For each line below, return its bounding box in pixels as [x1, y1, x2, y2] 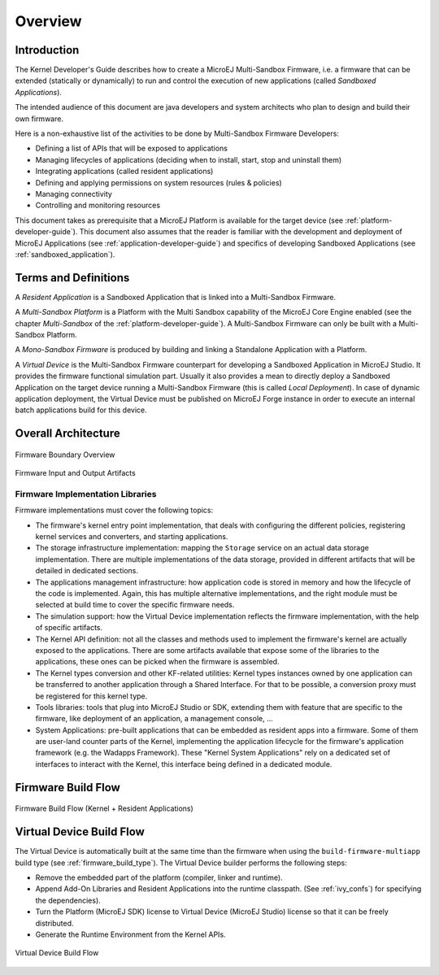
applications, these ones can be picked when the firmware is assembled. [35, 657, 280, 667]
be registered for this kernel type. [35, 691, 148, 701]
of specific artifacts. [35, 623, 103, 633]
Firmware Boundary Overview [15, 450, 115, 459]
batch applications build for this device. [15, 405, 147, 415]
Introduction [15, 43, 80, 57]
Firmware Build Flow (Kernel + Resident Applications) [15, 803, 194, 813]
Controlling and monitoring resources [35, 200, 161, 211]
